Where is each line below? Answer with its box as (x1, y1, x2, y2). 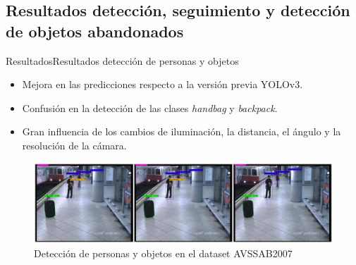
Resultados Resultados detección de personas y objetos (6, 53, 239, 68)
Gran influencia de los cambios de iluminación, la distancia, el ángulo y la (22, 124, 341, 139)
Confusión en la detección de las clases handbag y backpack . (22, 100, 278, 115)
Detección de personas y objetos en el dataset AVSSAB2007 (34, 245, 293, 260)
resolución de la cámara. (22, 137, 127, 152)
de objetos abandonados (6, 20, 184, 42)
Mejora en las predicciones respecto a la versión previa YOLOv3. (22, 77, 303, 92)
